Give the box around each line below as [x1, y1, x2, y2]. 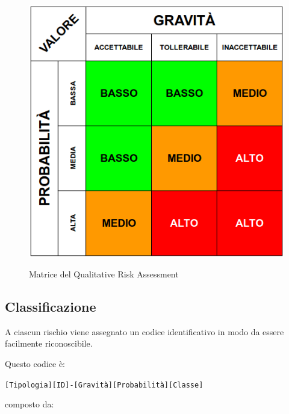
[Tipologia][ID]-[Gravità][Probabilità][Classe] [5, 380, 204, 389]
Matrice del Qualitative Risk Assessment [29, 268, 179, 280]
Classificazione [5, 297, 96, 316]
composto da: [5, 398, 54, 410]
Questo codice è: [5, 357, 66, 370]
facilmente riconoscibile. [5, 337, 93, 350]
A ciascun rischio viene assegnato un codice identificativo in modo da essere [5, 325, 284, 338]
